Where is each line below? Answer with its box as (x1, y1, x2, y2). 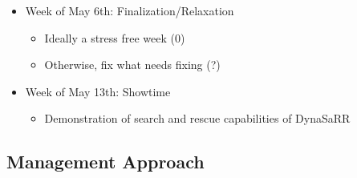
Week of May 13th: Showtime (25, 83, 171, 99)
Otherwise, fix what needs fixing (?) (44, 56, 221, 73)
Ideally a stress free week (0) (44, 29, 185, 46)
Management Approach (6, 149, 205, 174)
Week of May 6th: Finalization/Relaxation (25, 2, 234, 18)
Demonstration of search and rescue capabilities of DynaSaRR (44, 110, 351, 127)
